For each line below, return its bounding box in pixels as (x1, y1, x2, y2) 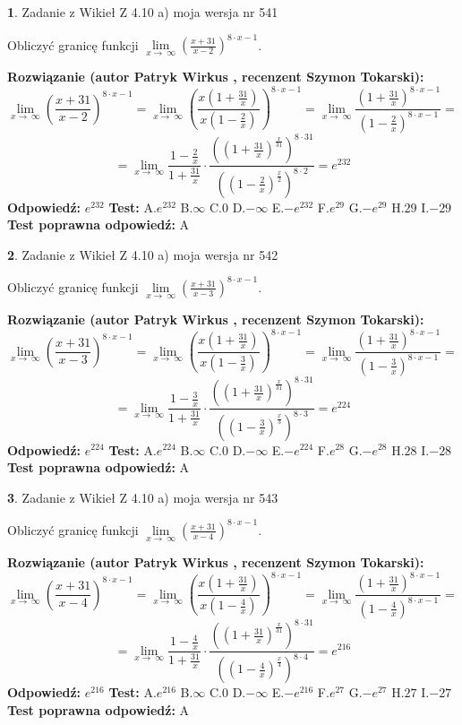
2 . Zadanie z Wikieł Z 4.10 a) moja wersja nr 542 (7, 245, 278, 263)
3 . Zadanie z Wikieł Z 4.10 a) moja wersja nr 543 (7, 488, 278, 506)
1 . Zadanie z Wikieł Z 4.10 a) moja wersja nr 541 (7, 3, 278, 21)
